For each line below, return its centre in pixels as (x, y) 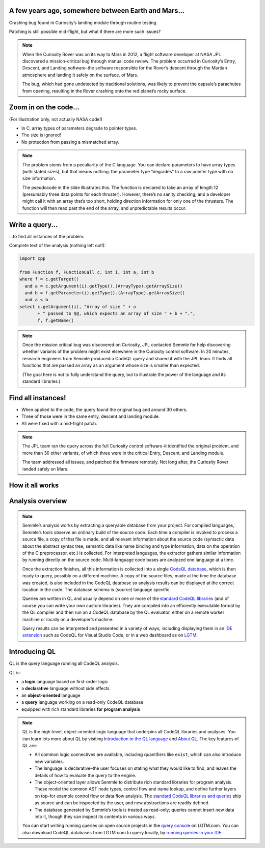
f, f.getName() (56, 320)
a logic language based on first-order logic (65, 681)
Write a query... (34, 225)
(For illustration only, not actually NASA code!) (56, 119)
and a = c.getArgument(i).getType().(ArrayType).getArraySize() (104, 286)
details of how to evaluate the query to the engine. (85, 775)
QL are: (30, 746)
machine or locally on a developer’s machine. (68, 619)
